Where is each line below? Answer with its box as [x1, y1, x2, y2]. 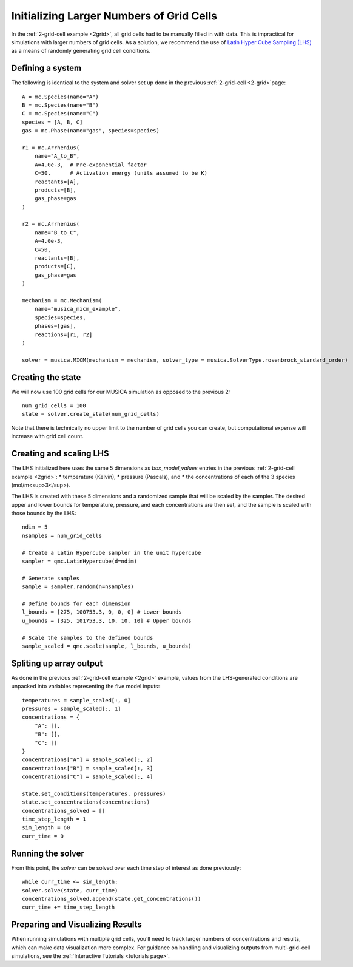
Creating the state [11, 372, 81, 382]
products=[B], [34, 186, 77, 194]
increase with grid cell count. [11, 433, 84, 440]
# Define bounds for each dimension [22, 600, 131, 607]
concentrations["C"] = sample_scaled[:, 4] [22, 773, 153, 780]
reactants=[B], [34, 255, 80, 262]
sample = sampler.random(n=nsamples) [22, 583, 135, 590]
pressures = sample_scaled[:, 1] [22, 705, 121, 712]
